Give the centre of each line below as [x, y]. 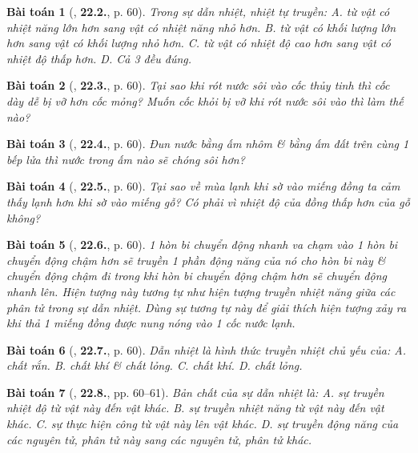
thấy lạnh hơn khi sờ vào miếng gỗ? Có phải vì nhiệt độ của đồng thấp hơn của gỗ [208, 201]
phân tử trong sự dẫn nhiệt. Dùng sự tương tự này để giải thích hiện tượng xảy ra [207, 307]
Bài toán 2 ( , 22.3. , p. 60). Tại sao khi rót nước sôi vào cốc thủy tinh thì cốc [198, 85]
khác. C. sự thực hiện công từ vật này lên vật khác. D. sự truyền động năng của [203, 424]
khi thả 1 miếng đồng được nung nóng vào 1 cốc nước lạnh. [151, 323]
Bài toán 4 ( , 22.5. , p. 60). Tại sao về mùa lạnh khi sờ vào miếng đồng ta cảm [203, 186]
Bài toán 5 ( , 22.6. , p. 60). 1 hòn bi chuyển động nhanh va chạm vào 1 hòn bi [202, 245]
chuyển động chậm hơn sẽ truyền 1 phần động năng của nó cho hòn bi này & [196, 260]
